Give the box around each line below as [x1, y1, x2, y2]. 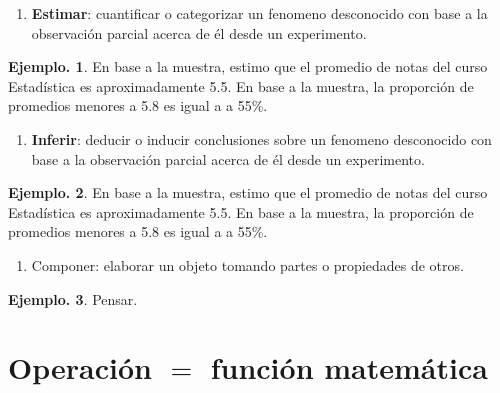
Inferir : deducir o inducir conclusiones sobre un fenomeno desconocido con [31, 128, 492, 149]
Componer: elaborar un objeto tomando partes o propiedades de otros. [31, 254, 464, 275]
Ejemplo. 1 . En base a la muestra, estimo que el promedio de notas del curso [8, 56, 488, 77]
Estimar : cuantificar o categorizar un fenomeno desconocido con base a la [31, 3, 488, 23]
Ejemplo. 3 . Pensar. [8, 288, 138, 309]
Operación [8, 347, 152, 388]
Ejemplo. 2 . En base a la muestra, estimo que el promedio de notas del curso [8, 182, 488, 203]
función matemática [210, 347, 488, 388]
